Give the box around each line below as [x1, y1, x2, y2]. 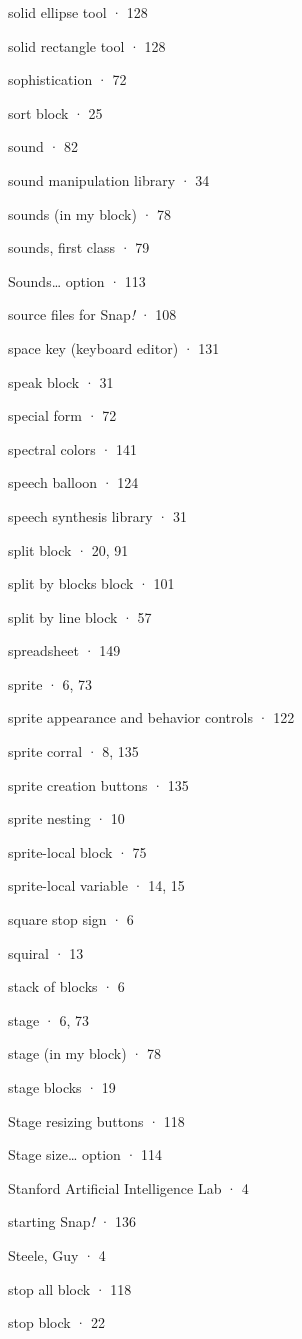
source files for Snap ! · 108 [8, 304, 177, 325]
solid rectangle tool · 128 [8, 35, 166, 56]
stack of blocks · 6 [8, 976, 125, 997]
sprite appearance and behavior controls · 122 [8, 707, 295, 728]
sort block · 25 [8, 102, 103, 123]
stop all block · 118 [8, 1278, 132, 1299]
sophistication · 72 [8, 69, 127, 90]
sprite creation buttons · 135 [8, 774, 189, 795]
